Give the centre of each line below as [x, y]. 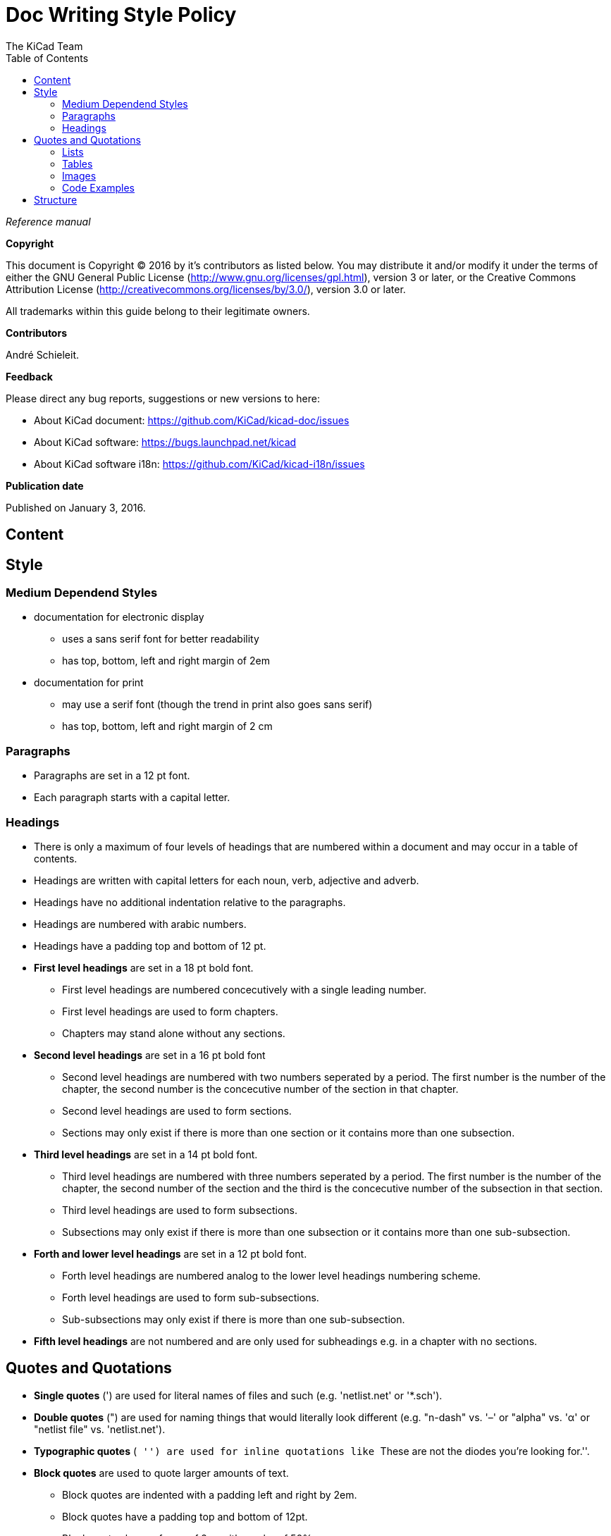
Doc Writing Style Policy [121, 15]
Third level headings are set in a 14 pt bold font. [146, 1154]
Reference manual [48, 221]
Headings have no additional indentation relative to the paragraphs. [190, 902]
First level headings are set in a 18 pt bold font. [144, 967]
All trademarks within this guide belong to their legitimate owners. [158, 311]
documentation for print [89, 683]
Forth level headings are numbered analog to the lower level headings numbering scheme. [272, 1275]
